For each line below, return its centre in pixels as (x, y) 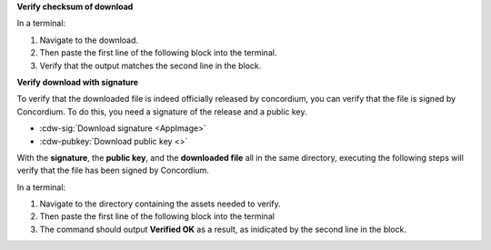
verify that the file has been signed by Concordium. (113, 170)
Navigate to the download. (89, 40)
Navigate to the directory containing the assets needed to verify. (160, 204)
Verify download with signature (78, 82)
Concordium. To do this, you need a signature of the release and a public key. (162, 111)
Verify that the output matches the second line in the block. (150, 65)
